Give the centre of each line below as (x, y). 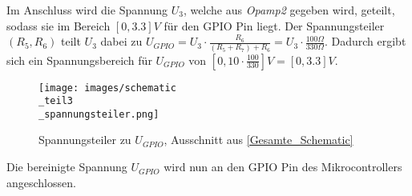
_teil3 (56, 101)
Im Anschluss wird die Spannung (87, 10)
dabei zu (121, 41)
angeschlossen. (41, 182)
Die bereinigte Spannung (67, 167)
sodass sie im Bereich (59, 25)
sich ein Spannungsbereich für (79, 60)
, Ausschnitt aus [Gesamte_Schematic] (259, 140)
